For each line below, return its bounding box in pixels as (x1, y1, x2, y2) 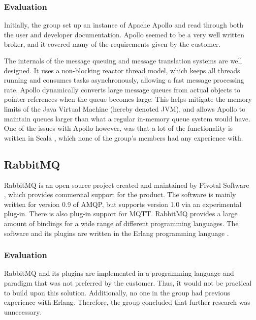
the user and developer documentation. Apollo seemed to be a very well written (4, 29, 244, 39)
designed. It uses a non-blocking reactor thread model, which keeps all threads (4, 65, 240, 75)
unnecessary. (4, 306, 41, 317)
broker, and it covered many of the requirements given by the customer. (4, 39, 221, 49)
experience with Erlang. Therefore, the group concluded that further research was (4, 297, 251, 307)
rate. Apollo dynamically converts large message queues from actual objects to (4, 84, 241, 94)
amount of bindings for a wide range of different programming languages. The (4, 218, 239, 228)
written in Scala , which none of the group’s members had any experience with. (4, 132, 243, 143)
